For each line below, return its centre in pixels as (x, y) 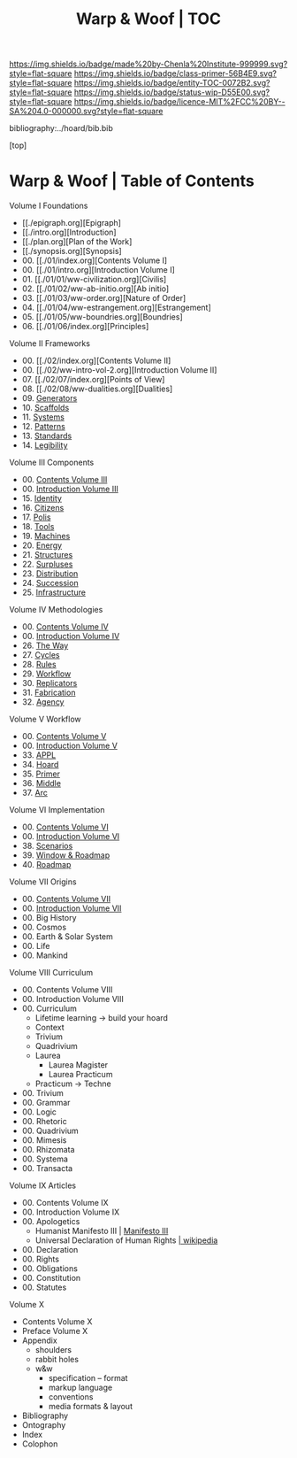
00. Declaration (50, 1250)
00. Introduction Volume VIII (72, 999)
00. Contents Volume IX (65, 1203)
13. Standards (47, 436)
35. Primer (41, 774)
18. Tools (38, 527)
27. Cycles (41, 655)
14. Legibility (45, 445)
